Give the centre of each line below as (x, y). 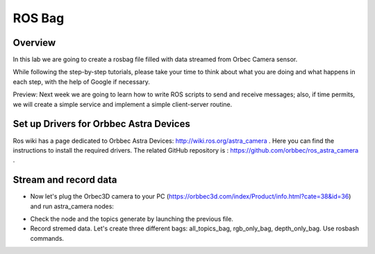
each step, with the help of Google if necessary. (82, 82)
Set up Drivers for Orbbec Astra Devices (101, 124)
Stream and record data (65, 180)
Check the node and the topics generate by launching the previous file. (132, 219)
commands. (47, 238)
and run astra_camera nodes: (72, 206)
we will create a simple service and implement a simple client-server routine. (123, 104)
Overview (34, 43)
